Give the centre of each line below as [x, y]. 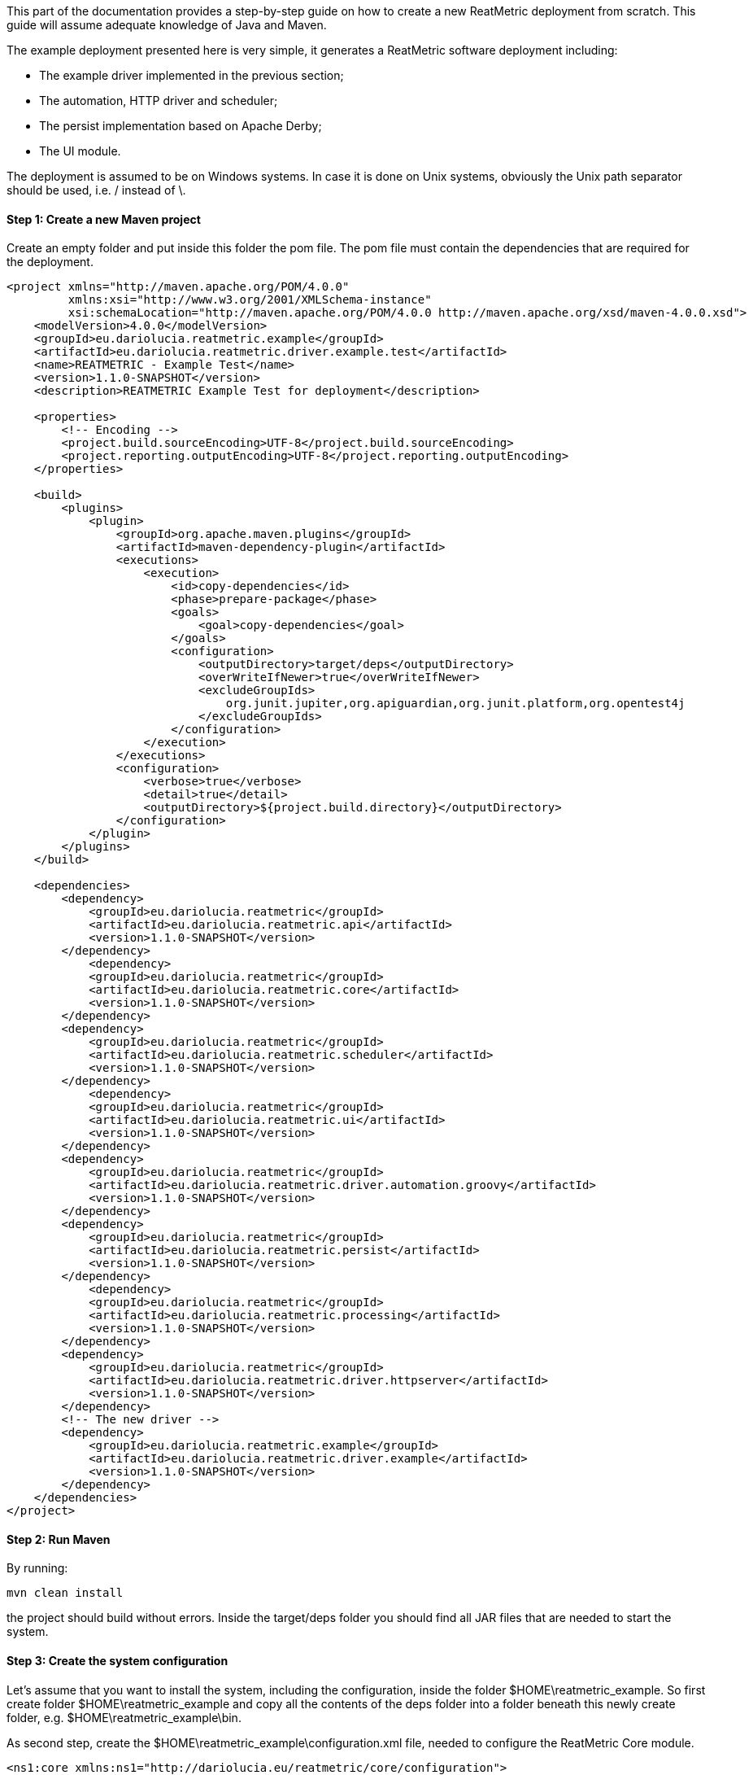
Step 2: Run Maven [59, 1539]
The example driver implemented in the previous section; [192, 75]
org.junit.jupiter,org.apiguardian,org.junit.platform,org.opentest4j [455, 704]
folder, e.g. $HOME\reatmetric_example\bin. [124, 1717]
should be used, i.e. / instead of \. [96, 190]
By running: [37, 1568]
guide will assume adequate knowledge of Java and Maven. [167, 25]
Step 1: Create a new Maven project [104, 219]
